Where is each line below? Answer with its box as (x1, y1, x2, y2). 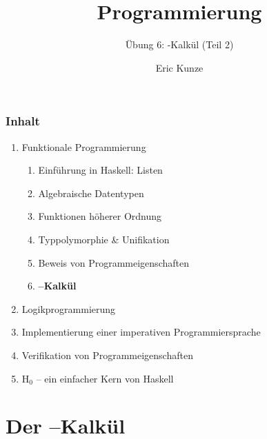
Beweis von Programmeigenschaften (38, 255, 189, 269)
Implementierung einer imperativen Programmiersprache (21, 325, 261, 339)
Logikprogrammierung (21, 301, 116, 316)
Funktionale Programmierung (21, 139, 146, 154)
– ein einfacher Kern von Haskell (36, 371, 174, 385)
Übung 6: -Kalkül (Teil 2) (125, 37, 234, 52)
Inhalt (6, 112, 40, 130)
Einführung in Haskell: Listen (38, 163, 163, 177)
